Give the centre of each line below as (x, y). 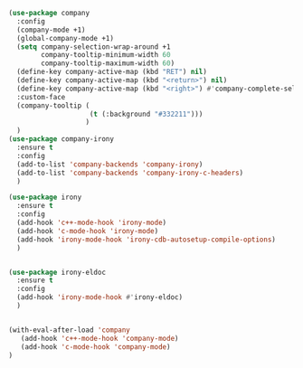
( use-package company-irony (62, 139)
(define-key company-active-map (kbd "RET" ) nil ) (112, 72)
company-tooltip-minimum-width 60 (106, 55)
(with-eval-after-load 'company (69, 330)
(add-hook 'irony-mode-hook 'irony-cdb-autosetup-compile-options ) (147, 240)
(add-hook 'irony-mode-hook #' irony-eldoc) (99, 297)
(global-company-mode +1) (66, 38)
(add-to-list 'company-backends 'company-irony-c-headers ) (130, 173)
